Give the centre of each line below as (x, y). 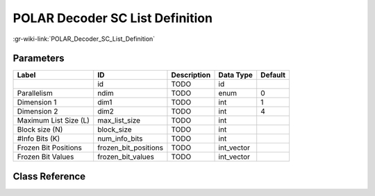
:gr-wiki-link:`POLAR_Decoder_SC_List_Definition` (84, 39)
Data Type (236, 75)
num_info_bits (120, 139)
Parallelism (35, 93)
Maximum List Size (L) (53, 121)
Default (273, 75)
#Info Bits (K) (39, 139)
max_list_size (119, 121)
